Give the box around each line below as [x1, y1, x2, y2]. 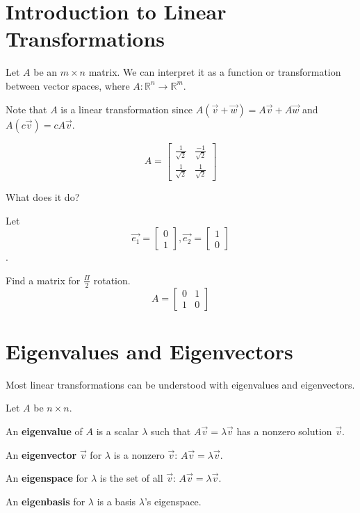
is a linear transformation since [60, 101, 193, 116]
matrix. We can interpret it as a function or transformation [88, 65, 341, 79]
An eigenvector [6, 447, 77, 462]
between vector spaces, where [6, 78, 130, 92]
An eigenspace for [6, 471, 88, 485]
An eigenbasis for [6, 494, 85, 508]
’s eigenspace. [144, 494, 202, 508]
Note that [6, 101, 47, 116]
